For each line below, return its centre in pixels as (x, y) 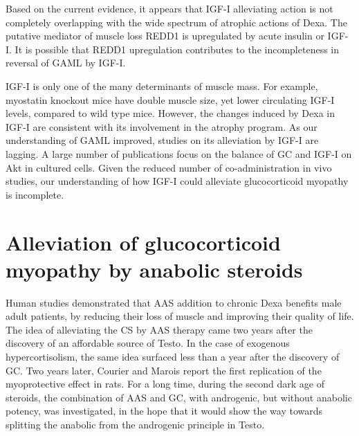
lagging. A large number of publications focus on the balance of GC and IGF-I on (179, 153)
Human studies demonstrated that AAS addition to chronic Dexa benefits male (174, 302)
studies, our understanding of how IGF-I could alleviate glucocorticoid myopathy (177, 181)
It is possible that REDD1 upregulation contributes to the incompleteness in (177, 49)
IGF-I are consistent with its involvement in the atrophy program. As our (162, 126)
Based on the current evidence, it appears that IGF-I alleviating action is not (169, 8)
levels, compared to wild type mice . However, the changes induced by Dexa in (170, 113)
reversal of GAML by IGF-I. (66, 63)
